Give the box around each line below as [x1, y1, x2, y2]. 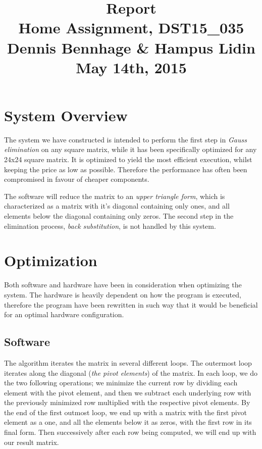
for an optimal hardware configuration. [4, 309, 124, 320]
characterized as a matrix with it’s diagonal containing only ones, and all [4, 201, 230, 211]
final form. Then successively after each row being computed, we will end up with [4, 427, 256, 437]
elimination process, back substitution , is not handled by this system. [4, 220, 216, 231]
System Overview [4, 105, 128, 125]
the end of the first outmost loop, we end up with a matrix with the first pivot [4, 407, 247, 417]
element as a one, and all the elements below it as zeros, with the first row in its [4, 417, 252, 427]
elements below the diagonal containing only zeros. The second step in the [4, 211, 234, 221]
